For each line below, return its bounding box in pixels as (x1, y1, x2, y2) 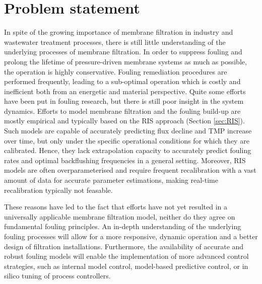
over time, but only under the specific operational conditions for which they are (4, 135, 249, 146)
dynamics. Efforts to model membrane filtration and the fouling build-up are (4, 105, 241, 116)
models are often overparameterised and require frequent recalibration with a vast (4, 165, 256, 175)
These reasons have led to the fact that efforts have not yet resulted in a (4, 201, 227, 212)
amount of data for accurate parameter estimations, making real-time (4, 175, 218, 185)
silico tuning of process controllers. (4, 270, 111, 281)
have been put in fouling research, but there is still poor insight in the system (4, 96, 244, 106)
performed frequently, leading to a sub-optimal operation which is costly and (4, 76, 241, 87)
